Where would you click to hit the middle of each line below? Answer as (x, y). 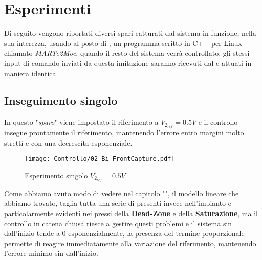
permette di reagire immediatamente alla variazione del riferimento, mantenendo (130, 243)
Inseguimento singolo (61, 100)
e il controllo (218, 122)
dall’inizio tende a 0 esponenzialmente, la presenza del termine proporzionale (124, 233)
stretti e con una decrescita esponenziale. (68, 142)
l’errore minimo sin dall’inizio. (51, 253)
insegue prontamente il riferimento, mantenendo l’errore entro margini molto (124, 133)
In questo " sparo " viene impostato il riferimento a (81, 122)
